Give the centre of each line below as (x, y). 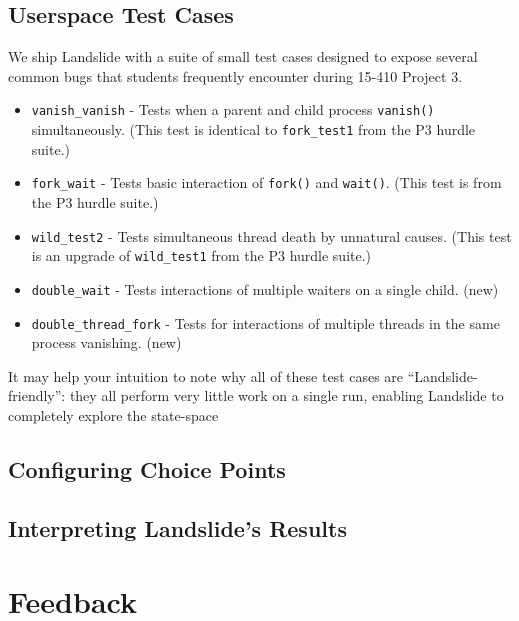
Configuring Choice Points (147, 468)
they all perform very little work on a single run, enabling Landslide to (286, 395)
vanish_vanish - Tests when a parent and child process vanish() (233, 109)
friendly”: (37, 395)
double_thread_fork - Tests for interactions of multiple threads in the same (265, 322)
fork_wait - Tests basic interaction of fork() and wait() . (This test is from (266, 182)
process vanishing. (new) (106, 342)
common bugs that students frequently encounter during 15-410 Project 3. (235, 75)
